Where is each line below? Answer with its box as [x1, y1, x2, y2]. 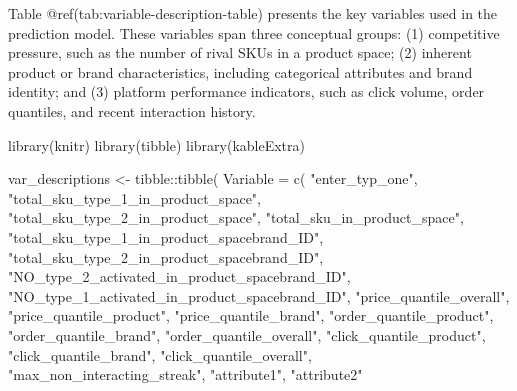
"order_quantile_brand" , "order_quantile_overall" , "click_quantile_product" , [8, 324, 486, 345]
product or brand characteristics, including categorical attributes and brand [8, 61, 473, 82]
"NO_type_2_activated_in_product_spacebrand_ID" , [8, 266, 351, 287]
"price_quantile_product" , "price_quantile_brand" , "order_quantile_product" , [8, 305, 494, 326]
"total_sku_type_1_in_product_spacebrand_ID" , [8, 226, 324, 247]
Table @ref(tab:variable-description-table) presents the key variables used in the [8, 3, 498, 23]
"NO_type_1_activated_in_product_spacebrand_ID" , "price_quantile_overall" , [8, 285, 510, 306]
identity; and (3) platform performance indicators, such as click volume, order [8, 81, 485, 102]
